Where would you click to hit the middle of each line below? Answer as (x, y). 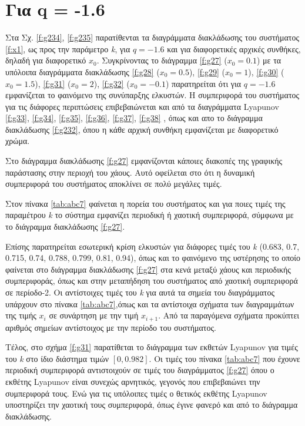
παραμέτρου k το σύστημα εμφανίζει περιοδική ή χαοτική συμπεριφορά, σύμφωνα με (150, 215)
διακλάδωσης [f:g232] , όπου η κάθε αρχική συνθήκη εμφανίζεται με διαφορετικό (142, 129)
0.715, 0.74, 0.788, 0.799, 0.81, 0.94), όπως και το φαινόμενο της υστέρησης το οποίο (153, 258)
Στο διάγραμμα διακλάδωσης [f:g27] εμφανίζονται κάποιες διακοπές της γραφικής (144, 161)
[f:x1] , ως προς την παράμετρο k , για (68, 48)
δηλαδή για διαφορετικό (46, 60)
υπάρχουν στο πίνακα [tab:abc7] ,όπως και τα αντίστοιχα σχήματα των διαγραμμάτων (150, 303)
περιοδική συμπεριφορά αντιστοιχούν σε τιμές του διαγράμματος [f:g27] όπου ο (140, 370)
